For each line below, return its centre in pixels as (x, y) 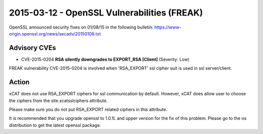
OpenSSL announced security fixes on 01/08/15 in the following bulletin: (81, 27)
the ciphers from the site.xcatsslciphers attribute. (58, 100)
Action (19, 82)
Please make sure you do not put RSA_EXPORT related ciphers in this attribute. (88, 109)
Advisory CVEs (32, 48)
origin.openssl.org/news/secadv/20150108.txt (55, 33)
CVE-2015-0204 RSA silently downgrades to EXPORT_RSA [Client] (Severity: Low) (105, 59)
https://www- (168, 27)
